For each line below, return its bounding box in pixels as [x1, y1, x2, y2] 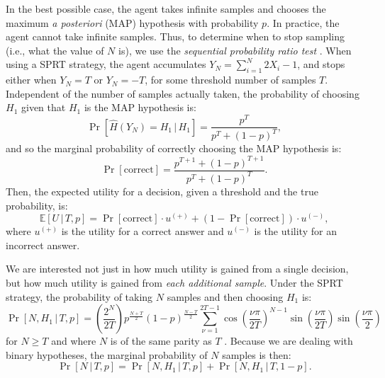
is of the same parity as [110, 333, 212, 348]
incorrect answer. [6, 237, 80, 252]
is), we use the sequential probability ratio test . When [118, 42, 352, 57]
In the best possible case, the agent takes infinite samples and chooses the [6, 1, 326, 16]
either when [6, 72, 57, 87]
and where [51, 333, 96, 348]
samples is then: [222, 347, 291, 362]
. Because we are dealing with [224, 333, 353, 348]
